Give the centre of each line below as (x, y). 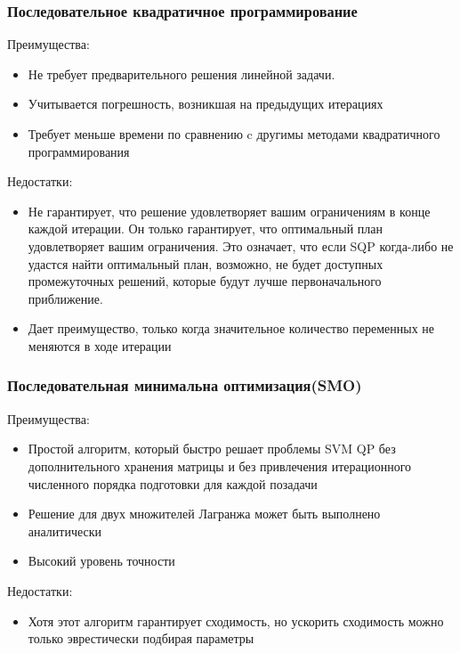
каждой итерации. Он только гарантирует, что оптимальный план (205, 229)
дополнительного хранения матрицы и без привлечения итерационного (220, 465)
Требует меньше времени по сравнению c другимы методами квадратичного (234, 134)
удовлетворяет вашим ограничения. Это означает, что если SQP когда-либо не (241, 245)
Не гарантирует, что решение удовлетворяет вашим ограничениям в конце (229, 211)
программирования (79, 151)
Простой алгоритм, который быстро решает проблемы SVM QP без (212, 449)
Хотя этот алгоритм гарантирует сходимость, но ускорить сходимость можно (236, 620)
